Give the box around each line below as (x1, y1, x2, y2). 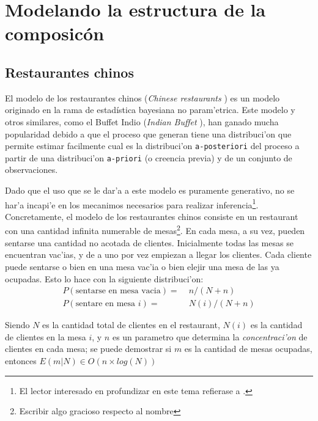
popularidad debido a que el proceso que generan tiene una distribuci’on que (5, 127, 292, 140)
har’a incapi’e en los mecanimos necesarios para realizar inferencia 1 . (5, 196, 259, 211)
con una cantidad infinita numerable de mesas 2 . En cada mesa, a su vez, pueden (5, 222, 305, 237)
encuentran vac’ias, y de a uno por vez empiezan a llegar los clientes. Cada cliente (5, 248, 312, 261)
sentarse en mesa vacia (75, 287, 161, 296)
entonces (5, 354, 37, 367)
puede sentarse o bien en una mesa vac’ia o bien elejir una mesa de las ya (5, 260, 279, 273)
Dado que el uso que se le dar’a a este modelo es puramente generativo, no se (5, 184, 295, 197)
